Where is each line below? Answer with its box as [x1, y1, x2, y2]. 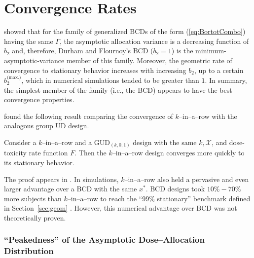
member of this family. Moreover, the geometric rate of [66, 55, 232, 65]
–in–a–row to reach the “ [67, 193, 143, 203]
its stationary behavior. [4, 157, 74, 167]
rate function [29, 147, 68, 158]
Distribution [4, 245, 54, 257]
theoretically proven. [4, 212, 66, 222]
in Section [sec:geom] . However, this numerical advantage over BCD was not [4, 203, 237, 213]
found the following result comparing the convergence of [4, 111, 173, 121]
